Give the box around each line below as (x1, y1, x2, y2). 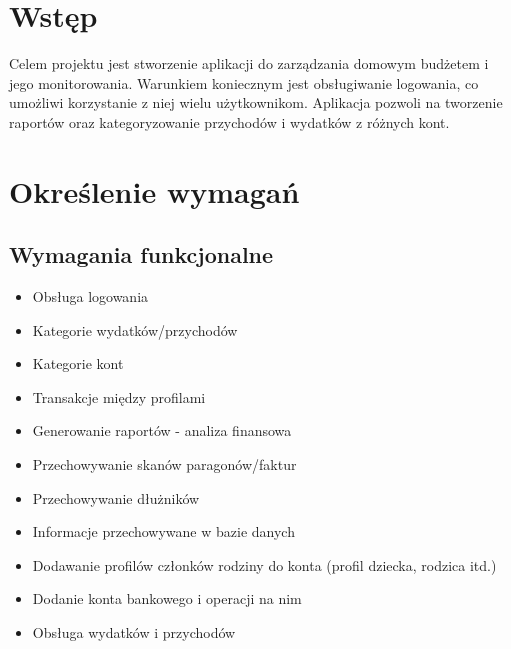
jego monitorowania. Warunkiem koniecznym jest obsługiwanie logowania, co (9, 72, 479, 93)
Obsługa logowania (32, 286, 149, 307)
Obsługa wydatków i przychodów (32, 622, 236, 643)
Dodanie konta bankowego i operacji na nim (32, 588, 302, 609)
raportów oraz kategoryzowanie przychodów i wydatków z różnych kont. (9, 111, 450, 132)
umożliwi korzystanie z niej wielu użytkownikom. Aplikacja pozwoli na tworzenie (9, 92, 503, 113)
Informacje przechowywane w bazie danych (32, 521, 295, 542)
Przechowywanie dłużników (32, 487, 200, 508)
